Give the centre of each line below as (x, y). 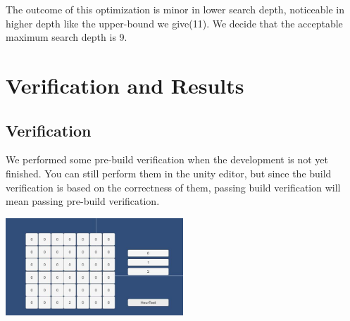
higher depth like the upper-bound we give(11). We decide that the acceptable (174, 23)
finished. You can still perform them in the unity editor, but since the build (169, 173)
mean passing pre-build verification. (83, 201)
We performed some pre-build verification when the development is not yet (167, 159)
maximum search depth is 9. (67, 37)
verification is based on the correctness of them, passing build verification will (173, 187)
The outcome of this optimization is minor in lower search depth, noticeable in (175, 9)
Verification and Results (125, 85)
